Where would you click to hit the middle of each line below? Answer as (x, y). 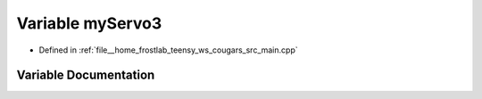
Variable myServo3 (89, 23)
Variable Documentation (86, 75)
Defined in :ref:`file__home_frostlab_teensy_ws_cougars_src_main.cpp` (168, 50)
